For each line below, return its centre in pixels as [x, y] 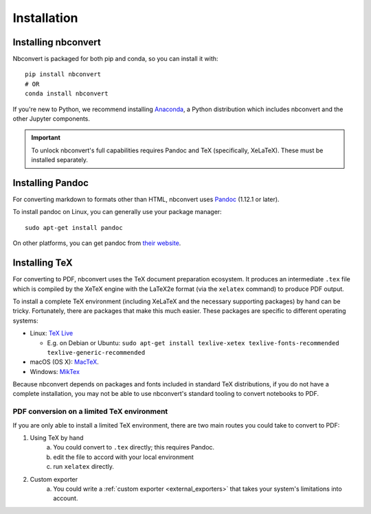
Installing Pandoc [51, 183]
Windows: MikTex [55, 371]
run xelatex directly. [84, 467]
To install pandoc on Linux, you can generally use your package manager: [117, 212]
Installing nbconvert [57, 42]
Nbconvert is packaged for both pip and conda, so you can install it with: [115, 59]
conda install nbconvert [67, 94]
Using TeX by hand [57, 438]
